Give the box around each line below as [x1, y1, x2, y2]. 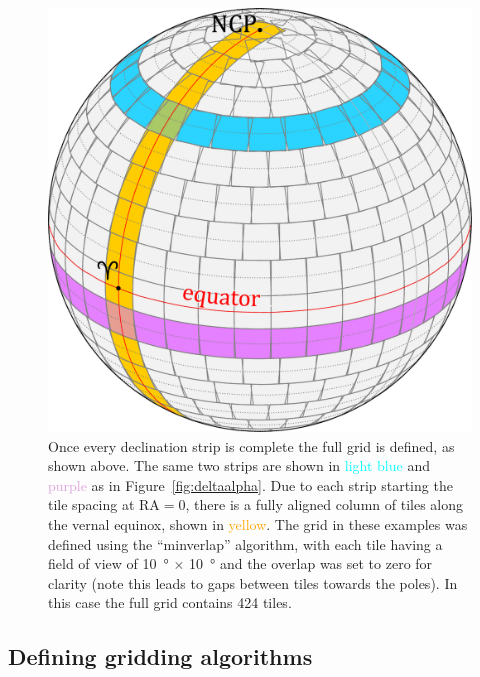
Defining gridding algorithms [8, 641, 313, 672]
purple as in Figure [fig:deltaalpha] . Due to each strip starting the [48, 474, 453, 495]
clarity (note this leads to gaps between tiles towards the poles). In [48, 572, 458, 593]
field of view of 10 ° [48, 553, 169, 574]
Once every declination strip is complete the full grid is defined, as [48, 435, 455, 456]
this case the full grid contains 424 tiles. [48, 592, 292, 613]
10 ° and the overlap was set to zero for [188, 553, 433, 574]
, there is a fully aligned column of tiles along [185, 494, 464, 515]
